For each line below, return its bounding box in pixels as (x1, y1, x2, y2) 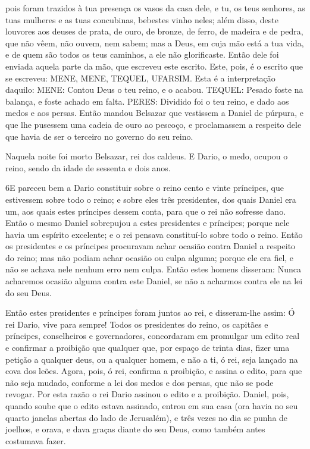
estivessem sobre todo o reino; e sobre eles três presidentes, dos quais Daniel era (5, 193, 296, 205)
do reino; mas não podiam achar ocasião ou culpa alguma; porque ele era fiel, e (5, 251, 294, 263)
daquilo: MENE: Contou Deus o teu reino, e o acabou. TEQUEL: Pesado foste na (5, 83, 303, 96)
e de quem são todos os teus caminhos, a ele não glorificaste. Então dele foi (5, 48, 279, 61)
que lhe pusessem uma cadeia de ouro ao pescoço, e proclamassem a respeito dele (5, 118, 302, 130)
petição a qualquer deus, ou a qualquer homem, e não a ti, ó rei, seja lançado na (5, 353, 298, 365)
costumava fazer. (5, 434, 66, 447)
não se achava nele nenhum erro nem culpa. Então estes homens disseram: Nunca (5, 263, 301, 275)
